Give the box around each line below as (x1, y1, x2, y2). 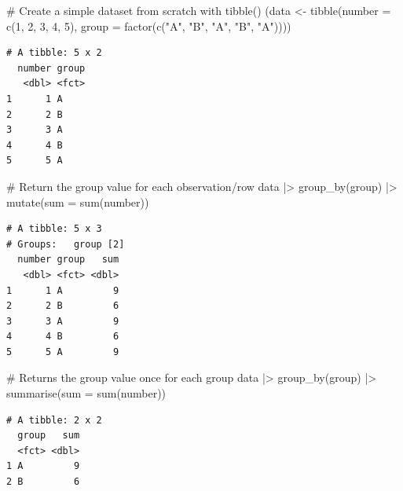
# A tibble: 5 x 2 (6, 47, 102, 59)
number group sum (17, 254, 119, 266)
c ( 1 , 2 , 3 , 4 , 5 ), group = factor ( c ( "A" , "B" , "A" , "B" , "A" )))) (6, 17, 291, 34)
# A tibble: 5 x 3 (6, 223, 102, 235)
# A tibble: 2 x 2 (6, 414, 102, 426)
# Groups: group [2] (6, 238, 125, 250)
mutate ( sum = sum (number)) (6, 193, 149, 210)
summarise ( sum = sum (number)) (6, 385, 167, 401)
